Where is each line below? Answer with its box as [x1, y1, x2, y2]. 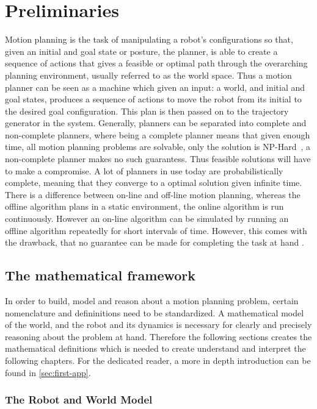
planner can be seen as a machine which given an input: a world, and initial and [5, 80, 305, 93]
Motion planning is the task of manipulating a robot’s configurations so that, [5, 33, 293, 46]
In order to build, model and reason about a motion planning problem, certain [5, 294, 299, 307]
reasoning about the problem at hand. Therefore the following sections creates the [5, 330, 312, 343]
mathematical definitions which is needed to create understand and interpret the [5, 342, 306, 355]
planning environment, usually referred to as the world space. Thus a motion [5, 68, 292, 81]
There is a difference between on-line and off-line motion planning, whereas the [5, 188, 301, 201]
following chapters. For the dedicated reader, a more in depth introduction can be [5, 354, 311, 366]
